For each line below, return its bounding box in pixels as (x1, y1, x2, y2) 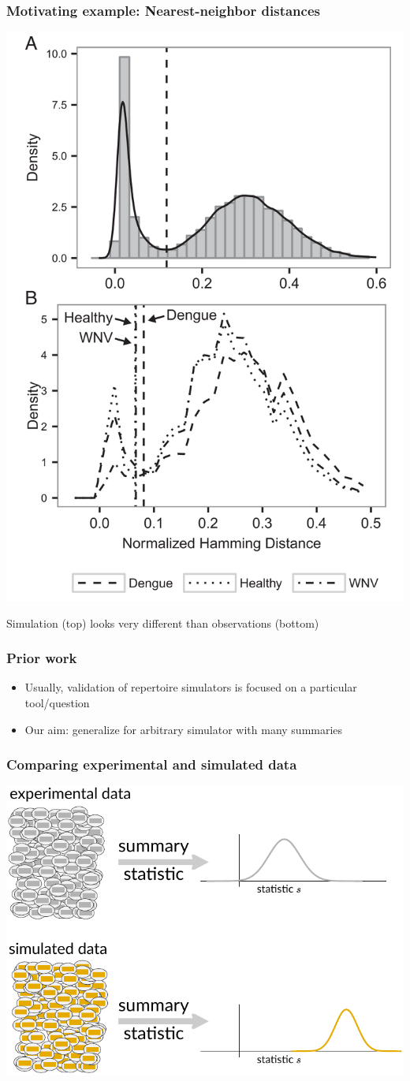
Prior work (6, 648, 77, 668)
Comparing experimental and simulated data (6, 755, 297, 774)
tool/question (24, 695, 90, 711)
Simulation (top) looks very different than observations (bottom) (6, 614, 319, 631)
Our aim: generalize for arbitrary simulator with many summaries (24, 721, 343, 737)
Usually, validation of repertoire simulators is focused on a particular (24, 679, 357, 695)
